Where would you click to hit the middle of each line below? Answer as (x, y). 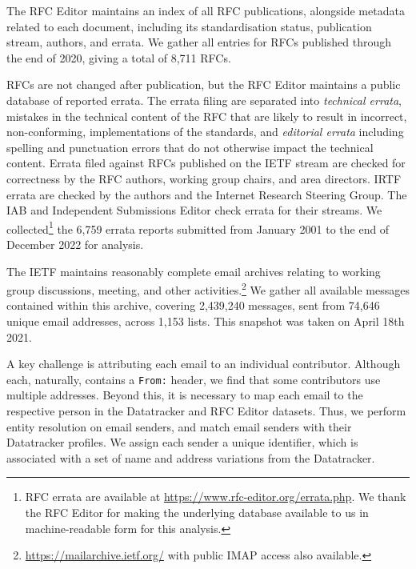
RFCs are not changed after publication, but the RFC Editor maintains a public (204, 84)
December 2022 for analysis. (75, 244)
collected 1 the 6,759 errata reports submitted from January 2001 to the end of (198, 227)
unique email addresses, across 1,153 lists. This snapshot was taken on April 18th (206, 321)
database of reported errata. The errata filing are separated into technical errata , (204, 100)
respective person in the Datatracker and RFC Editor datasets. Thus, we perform (206, 411)
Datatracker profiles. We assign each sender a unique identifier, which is (182, 442)
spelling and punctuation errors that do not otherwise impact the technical (190, 147)
